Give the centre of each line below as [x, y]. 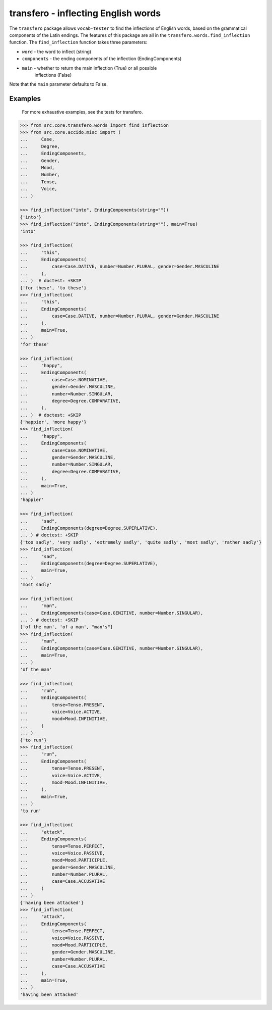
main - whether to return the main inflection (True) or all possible [89, 68]
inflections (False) [53, 75]
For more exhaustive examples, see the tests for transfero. [82, 112]
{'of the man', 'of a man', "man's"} [66, 627]
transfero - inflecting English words [85, 13]
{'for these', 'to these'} [53, 288]
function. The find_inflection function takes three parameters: [78, 42]
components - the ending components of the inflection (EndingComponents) [102, 59]
